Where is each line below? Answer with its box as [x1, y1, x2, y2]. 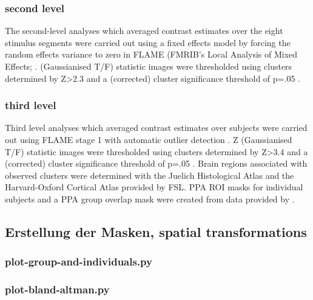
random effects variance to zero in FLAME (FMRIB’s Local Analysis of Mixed [5, 48, 298, 61]
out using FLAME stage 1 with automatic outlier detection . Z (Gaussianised [5, 133, 292, 145]
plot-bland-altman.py [5, 282, 110, 297]
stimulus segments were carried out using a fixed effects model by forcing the [5, 36, 291, 48]
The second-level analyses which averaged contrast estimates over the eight [5, 24, 283, 37]
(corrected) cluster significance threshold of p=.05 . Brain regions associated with [5, 157, 308, 170]
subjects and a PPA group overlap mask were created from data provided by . [5, 192, 295, 205]
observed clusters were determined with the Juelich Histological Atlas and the [5, 168, 294, 181]
